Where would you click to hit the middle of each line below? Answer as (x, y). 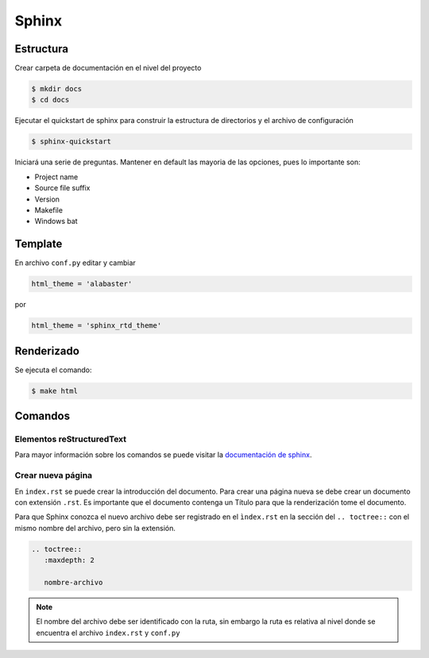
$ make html (55, 391)
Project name (56, 177)
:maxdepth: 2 (70, 560)
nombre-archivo (73, 582)
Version (47, 199)
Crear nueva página (54, 475)
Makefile (49, 210)
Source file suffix (62, 188)
